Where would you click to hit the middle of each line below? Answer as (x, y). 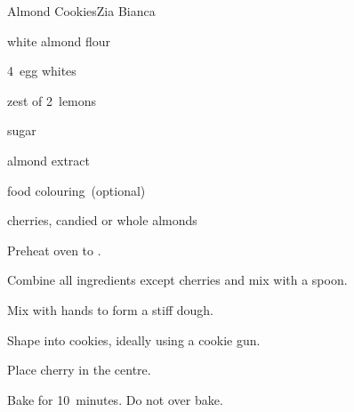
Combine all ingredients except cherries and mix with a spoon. (177, 280)
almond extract (48, 160)
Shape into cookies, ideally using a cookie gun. (134, 339)
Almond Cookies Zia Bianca (81, 11)
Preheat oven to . (54, 250)
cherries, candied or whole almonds (102, 220)
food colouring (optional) (76, 190)
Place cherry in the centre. (79, 370)
